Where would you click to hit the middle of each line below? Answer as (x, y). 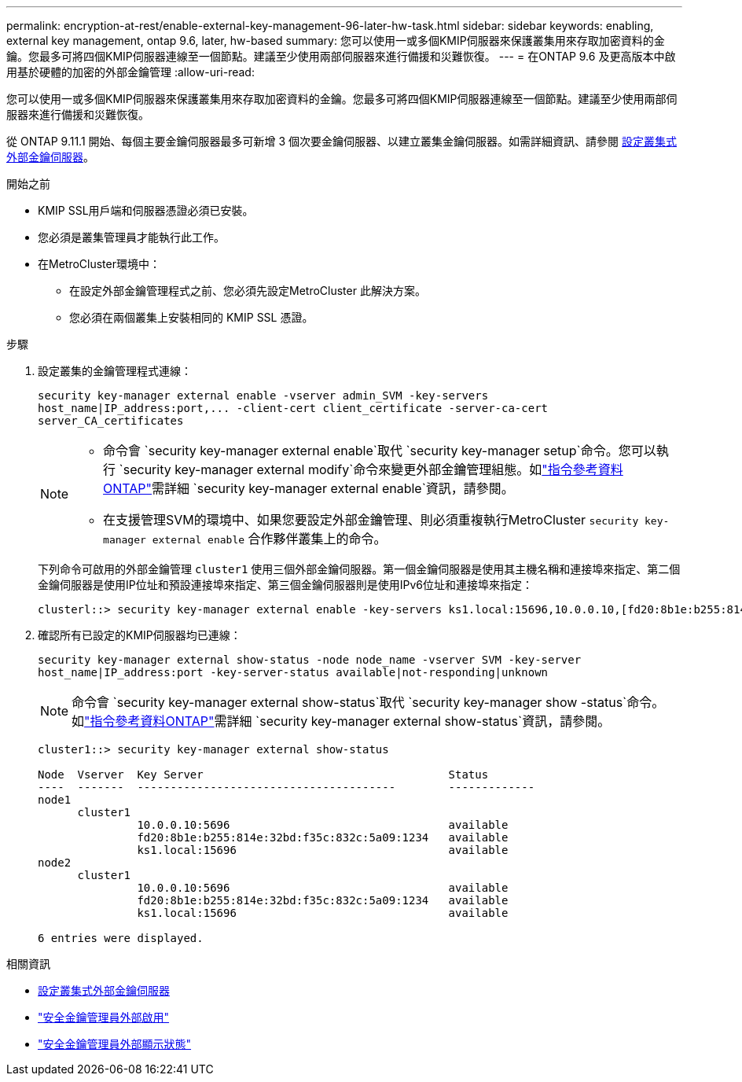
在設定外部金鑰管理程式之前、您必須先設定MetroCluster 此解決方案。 (248, 291)
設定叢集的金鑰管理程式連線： (115, 371)
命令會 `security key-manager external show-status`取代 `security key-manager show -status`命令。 (368, 702)
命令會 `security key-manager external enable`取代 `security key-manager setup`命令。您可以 (380, 451)
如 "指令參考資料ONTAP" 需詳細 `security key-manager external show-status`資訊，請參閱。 (341, 721)
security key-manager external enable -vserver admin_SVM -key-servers (263, 396)
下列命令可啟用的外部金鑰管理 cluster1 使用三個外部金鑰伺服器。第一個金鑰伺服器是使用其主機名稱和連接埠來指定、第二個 (359, 569)
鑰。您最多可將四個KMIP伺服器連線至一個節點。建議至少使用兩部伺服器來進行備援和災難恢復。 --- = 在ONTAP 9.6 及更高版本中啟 (341, 56)
